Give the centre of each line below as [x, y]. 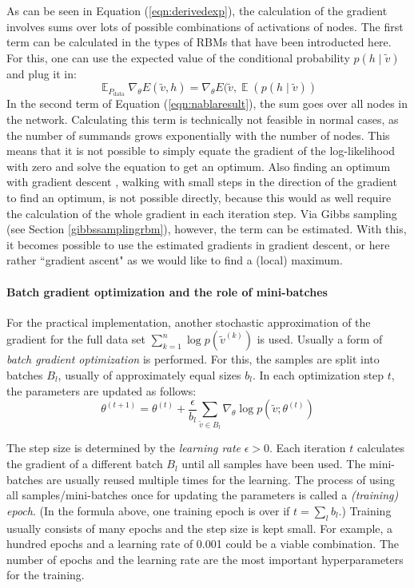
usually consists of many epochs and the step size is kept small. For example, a [200, 528]
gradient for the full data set [76, 339]
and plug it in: [42, 73]
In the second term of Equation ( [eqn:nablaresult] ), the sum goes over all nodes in [207, 103]
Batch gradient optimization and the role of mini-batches [167, 291]
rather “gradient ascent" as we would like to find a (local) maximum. [175, 260]
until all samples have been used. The [274, 464]
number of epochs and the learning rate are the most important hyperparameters [205, 559]
